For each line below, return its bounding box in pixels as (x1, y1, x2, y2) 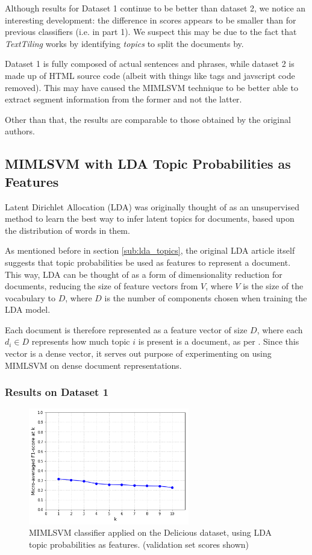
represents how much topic (31, 335, 130, 348)
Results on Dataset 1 (5, 384, 109, 400)
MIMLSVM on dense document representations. (5, 359, 182, 371)
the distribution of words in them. (5, 224, 130, 236)
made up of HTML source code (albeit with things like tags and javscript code (5, 69, 295, 81)
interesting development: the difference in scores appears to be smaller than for (5, 13, 296, 26)
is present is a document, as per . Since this (138, 335, 299, 348)
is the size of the (243, 280, 304, 292)
